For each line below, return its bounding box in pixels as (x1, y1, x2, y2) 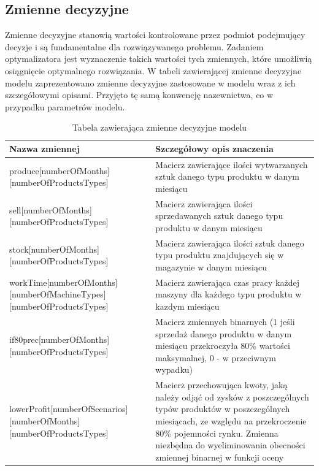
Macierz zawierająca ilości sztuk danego (155, 236, 304, 249)
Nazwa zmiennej (9, 142, 80, 155)
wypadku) (155, 363, 193, 376)
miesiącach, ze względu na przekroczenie (155, 414, 307, 427)
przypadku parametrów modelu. (5, 100, 125, 113)
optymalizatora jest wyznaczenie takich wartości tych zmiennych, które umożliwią (5, 52, 312, 65)
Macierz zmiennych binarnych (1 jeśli (155, 315, 295, 327)
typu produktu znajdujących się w (155, 248, 284, 261)
